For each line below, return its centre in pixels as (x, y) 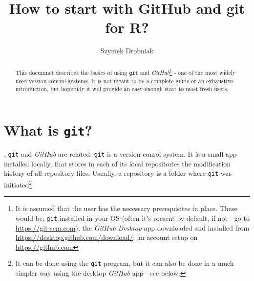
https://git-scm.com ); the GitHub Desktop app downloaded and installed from (132, 227)
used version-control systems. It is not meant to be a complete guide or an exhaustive (124, 81)
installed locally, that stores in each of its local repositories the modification (117, 163)
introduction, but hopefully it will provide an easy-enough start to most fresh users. (122, 89)
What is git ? (48, 130)
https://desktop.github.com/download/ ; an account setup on (106, 237)
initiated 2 (18, 184)
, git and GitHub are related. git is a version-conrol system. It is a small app (120, 154)
